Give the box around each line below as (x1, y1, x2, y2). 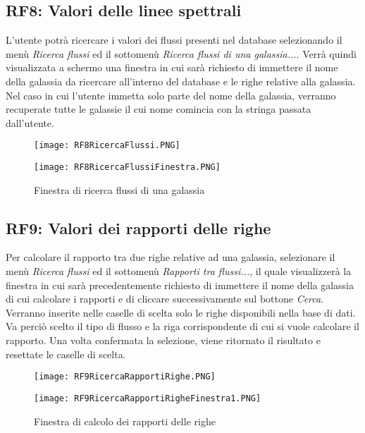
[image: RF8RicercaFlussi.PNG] (34, 140, 180, 151)
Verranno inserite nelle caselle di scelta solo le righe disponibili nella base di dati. (6, 305, 356, 319)
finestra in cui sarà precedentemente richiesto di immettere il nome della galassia (6, 277, 354, 292)
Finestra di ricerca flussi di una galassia (34, 182, 205, 197)
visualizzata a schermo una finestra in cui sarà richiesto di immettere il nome (6, 60, 338, 75)
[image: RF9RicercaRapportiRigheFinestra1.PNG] (34, 393, 261, 403)
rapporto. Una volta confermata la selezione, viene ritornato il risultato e (6, 333, 321, 348)
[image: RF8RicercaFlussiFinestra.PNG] (34, 162, 221, 173)
